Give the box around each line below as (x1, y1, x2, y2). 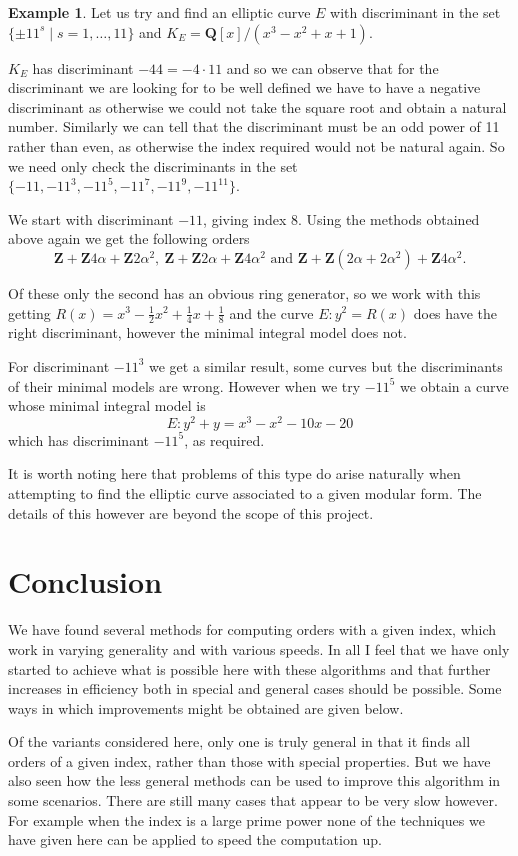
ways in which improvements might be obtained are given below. (8, 697, 404, 718)
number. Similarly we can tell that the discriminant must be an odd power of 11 (8, 116, 500, 137)
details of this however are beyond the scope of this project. (8, 502, 374, 523)
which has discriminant (8, 429, 149, 450)
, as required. (184, 429, 265, 450)
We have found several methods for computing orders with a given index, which (8, 619, 497, 640)
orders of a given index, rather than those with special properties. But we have (8, 750, 491, 771)
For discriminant (8, 355, 110, 376)
